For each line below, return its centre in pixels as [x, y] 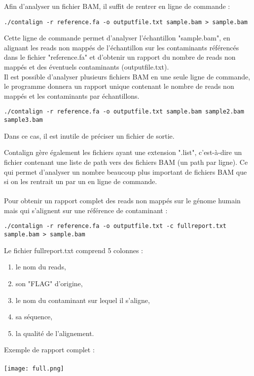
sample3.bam [23, 120]
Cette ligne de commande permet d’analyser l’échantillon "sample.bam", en [117, 38]
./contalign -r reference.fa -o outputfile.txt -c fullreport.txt [115, 226]
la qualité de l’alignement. [55, 333]
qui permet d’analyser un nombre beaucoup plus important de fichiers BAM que [126, 171]
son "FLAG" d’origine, [49, 283]
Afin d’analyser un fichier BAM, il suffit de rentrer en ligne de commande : [117, 6]
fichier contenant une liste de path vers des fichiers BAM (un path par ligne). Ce [126, 162]
